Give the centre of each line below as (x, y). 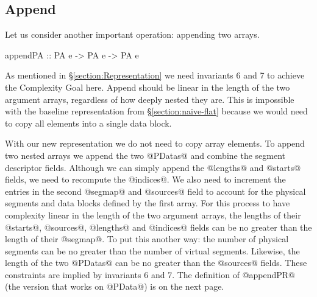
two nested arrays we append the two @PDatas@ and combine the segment (145, 155)
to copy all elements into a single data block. (88, 123)
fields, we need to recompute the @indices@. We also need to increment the (145, 179)
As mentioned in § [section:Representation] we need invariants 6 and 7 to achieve (155, 75)
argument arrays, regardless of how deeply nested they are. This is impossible (150, 99)
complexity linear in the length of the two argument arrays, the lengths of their (153, 215)
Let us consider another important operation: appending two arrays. (132, 34)
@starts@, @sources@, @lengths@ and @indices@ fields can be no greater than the (158, 227)
